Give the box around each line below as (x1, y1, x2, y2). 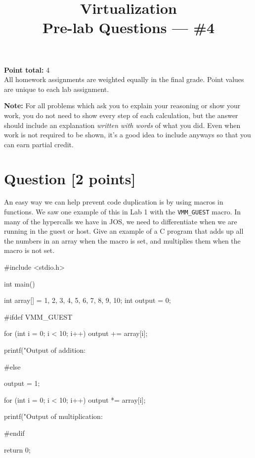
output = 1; (4, 378, 40, 388)
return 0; (4, 444, 31, 455)
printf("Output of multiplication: (4, 411, 103, 421)
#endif (4, 428, 25, 438)
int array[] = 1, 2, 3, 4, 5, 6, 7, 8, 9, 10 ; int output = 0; (4, 295, 171, 305)
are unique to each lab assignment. (4, 83, 109, 94)
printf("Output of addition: (4, 345, 86, 355)
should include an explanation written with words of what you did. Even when (4, 120, 241, 130)
